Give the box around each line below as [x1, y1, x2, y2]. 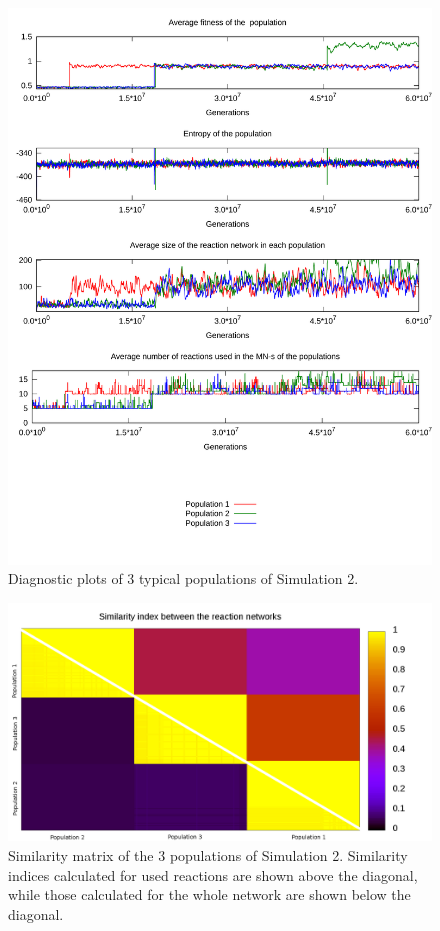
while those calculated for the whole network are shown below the [8, 884, 411, 905]
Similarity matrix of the [8, 844, 154, 865]
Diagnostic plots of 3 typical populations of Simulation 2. [8, 568, 359, 589]
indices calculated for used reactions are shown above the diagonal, [8, 864, 418, 885]
